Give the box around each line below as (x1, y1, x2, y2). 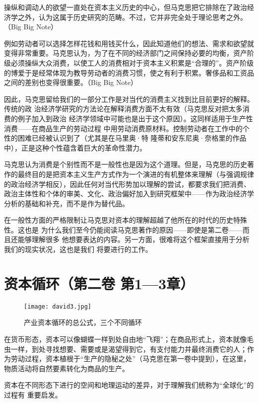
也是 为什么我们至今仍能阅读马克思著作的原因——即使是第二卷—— (24, 224, 243, 235)
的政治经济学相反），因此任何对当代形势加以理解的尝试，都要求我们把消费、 (4, 178, 251, 189)
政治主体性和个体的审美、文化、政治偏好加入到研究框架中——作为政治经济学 (4, 188, 254, 199)
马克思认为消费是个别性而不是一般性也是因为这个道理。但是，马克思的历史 (4, 159, 247, 169)
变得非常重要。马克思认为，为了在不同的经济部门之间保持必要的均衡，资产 (4, 48, 247, 58)
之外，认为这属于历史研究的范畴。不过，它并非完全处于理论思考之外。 (17, 11, 247, 22)
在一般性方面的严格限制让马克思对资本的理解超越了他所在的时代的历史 (4, 215, 233, 225)
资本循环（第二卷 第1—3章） (4, 273, 194, 293)
